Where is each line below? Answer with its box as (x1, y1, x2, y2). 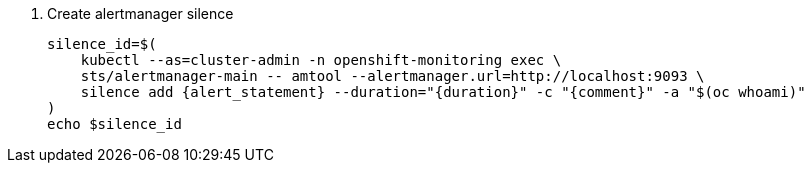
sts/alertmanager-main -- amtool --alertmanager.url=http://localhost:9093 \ (80, 68, 705, 84)
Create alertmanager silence (47, 5, 234, 22)
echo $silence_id (47, 116, 182, 132)
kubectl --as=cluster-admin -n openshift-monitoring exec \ (80, 52, 562, 68)
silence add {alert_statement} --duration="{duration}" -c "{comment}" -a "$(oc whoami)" (80, 84, 806, 100)
